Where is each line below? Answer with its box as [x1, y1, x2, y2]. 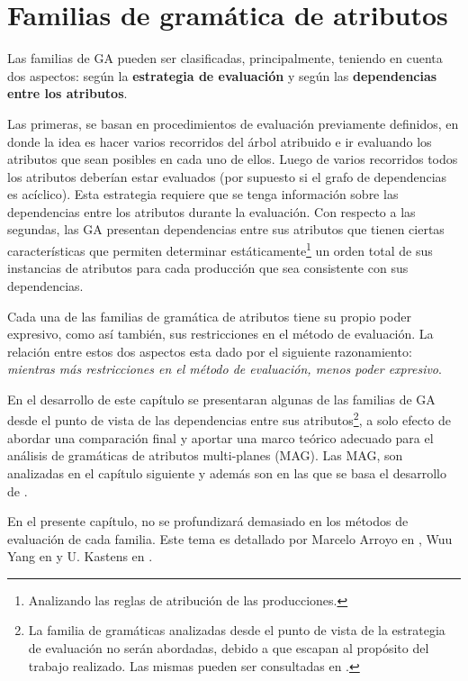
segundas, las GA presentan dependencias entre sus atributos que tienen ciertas [7, 220, 445, 239]
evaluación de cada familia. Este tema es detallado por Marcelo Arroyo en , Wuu [7, 529, 453, 548]
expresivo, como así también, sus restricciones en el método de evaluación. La [7, 324, 434, 343]
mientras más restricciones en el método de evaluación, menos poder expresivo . [7, 359, 442, 378]
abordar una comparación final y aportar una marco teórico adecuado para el [7, 428, 434, 447]
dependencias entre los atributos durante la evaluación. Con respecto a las [7, 202, 416, 221]
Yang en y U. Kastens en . [7, 547, 153, 566]
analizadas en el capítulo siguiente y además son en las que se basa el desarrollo [7, 463, 446, 482]
